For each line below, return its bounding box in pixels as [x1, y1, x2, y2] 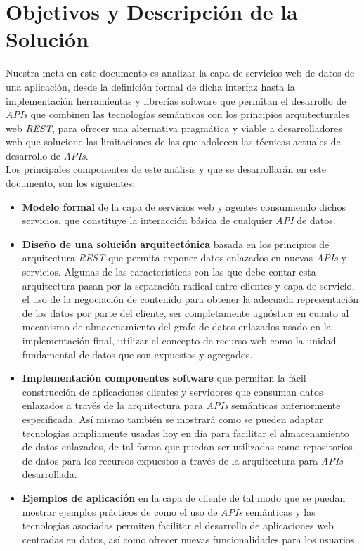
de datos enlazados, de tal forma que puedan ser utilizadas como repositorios [22, 439, 353, 454]
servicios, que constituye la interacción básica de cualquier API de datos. [22, 213, 336, 228]
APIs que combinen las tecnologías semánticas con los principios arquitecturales [6, 107, 349, 122]
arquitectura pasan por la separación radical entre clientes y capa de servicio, [22, 278, 355, 292]
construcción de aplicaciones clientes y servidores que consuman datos [22, 384, 323, 398]
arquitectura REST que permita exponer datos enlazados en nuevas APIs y [22, 250, 346, 265]
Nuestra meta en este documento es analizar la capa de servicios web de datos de [6, 65, 355, 80]
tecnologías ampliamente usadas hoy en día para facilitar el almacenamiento [22, 425, 349, 440]
